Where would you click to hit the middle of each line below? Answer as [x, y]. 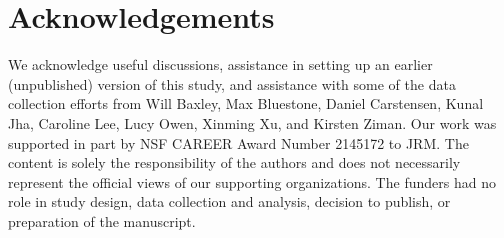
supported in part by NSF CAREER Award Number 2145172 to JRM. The [238, 142]
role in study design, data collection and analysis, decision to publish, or [229, 201]
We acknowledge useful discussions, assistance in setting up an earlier [220, 64]
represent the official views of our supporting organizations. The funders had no [252, 181]
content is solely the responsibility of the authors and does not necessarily [234, 162]
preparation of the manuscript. [102, 220]
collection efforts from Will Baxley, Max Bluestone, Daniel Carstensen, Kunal [246, 103]
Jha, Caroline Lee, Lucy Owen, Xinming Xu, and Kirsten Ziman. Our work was [252, 122]
